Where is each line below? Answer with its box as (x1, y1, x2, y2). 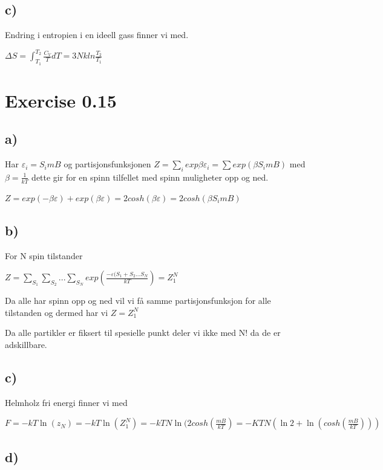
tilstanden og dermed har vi (5, 306, 108, 318)
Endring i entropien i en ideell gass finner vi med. (5, 28, 189, 41)
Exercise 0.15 (5, 88, 117, 112)
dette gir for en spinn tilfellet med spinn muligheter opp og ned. (31, 170, 269, 183)
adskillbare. (5, 338, 47, 350)
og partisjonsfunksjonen (64, 158, 151, 170)
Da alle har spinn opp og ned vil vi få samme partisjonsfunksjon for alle (5, 294, 271, 307)
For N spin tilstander (5, 249, 83, 262)
